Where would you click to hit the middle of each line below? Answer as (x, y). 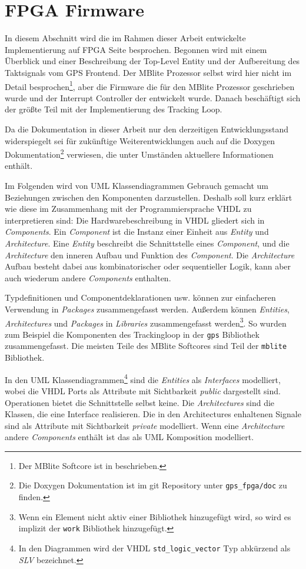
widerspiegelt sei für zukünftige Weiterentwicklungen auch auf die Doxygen (140, 140)
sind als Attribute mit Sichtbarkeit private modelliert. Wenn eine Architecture (145, 425)
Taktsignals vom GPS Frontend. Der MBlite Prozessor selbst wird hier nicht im (148, 72)
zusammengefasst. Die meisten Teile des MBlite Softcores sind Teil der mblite (146, 346)
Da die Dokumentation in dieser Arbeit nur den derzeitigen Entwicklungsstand (147, 129)
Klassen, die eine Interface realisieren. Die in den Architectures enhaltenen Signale (153, 414)
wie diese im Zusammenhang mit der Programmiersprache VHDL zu (128, 209)
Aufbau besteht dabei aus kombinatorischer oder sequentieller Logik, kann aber (148, 266)
